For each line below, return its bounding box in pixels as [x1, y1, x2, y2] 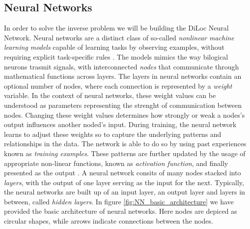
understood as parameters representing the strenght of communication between [4, 99, 242, 110]
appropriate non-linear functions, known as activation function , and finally [4, 158, 228, 168]
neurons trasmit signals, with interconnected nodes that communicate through [4, 61, 239, 71]
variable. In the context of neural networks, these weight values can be [4, 90, 216, 100]
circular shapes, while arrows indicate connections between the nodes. [4, 216, 213, 226]
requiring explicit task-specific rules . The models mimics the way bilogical [4, 51, 228, 62]
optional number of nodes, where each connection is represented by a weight [4, 80, 232, 91]
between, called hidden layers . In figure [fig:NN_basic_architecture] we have [4, 196, 234, 206]
